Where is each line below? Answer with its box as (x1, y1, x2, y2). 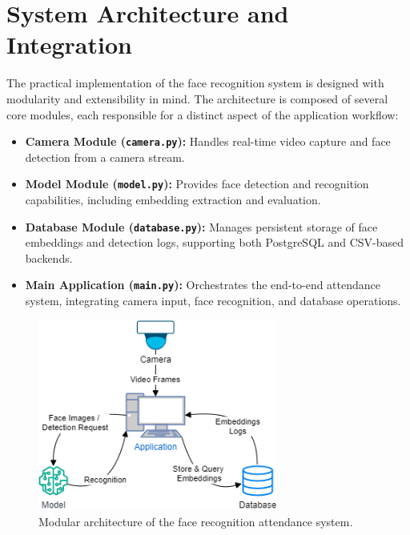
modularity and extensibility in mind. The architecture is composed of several (6, 90, 388, 107)
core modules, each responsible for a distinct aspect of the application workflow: (6, 106, 399, 123)
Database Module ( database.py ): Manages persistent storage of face (25, 218, 378, 235)
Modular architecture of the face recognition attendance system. (38, 513, 353, 529)
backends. (25, 249, 73, 266)
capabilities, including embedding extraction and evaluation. (25, 191, 321, 207)
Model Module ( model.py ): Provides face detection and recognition (25, 175, 369, 192)
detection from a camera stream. (25, 148, 185, 165)
